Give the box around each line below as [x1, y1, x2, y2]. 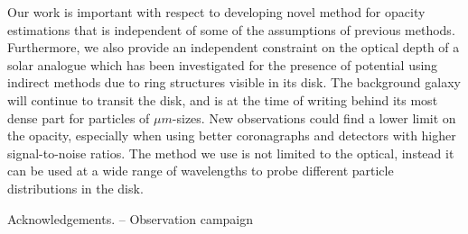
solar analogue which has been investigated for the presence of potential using [7, 55, 438, 74]
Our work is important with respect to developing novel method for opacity [7, 3, 426, 21]
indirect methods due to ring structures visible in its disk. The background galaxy [7, 73, 461, 92]
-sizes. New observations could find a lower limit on [172, 108, 456, 127]
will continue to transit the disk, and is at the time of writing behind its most [7, 90, 438, 109]
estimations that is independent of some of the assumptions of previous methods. [7, 20, 455, 39]
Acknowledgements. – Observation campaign [7, 209, 254, 228]
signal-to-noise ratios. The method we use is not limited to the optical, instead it [7, 143, 454, 162]
